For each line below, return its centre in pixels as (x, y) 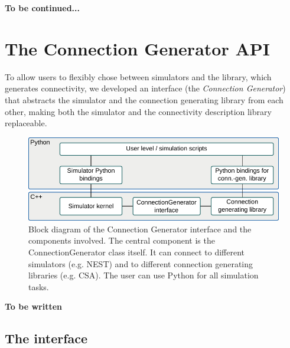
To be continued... (42, 8)
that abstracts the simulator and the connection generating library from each (144, 99)
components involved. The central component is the (122, 240)
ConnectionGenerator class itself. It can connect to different (136, 252)
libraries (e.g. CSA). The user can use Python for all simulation (144, 275)
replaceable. (26, 123)
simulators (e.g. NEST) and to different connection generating (141, 263)
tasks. (39, 286)
